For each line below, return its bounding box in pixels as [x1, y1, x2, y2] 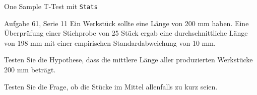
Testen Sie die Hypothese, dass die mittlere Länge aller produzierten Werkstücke [4, 54, 253, 65]
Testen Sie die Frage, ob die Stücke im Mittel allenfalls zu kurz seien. [4, 81, 218, 91]
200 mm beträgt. [4, 64, 56, 75]
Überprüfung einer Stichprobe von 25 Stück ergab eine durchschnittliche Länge [4, 28, 248, 38]
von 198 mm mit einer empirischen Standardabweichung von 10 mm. [4, 37, 216, 48]
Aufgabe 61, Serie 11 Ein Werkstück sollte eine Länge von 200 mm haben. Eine [4, 18, 249, 28]
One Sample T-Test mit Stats [4, 1, 98, 11]
